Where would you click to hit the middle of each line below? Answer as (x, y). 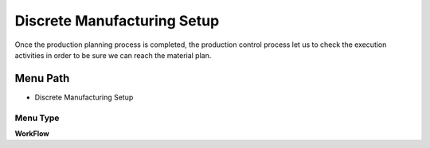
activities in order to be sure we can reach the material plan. (113, 55)
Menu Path (42, 78)
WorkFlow (32, 133)
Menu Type (37, 118)
